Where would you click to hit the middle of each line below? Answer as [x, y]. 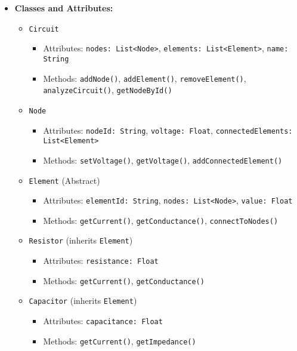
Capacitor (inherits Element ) [83, 301]
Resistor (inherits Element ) [81, 240]
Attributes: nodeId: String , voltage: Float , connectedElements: [168, 130]
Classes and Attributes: [64, 8]
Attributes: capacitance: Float [103, 321]
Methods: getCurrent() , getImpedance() [120, 341]
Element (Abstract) [64, 180]
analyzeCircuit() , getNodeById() [108, 90]
